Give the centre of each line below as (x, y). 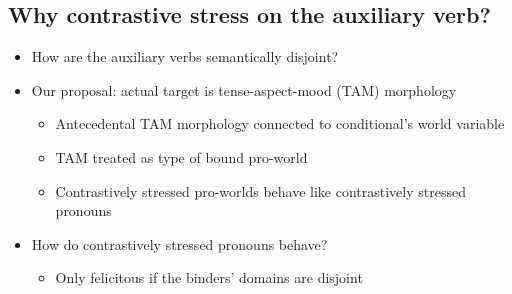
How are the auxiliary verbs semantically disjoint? (185, 56)
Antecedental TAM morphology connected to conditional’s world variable (280, 123)
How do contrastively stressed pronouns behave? (179, 243)
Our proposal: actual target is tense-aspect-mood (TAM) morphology (244, 89)
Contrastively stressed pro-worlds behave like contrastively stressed (260, 190)
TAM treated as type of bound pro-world (181, 156)
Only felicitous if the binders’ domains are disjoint (209, 277)
